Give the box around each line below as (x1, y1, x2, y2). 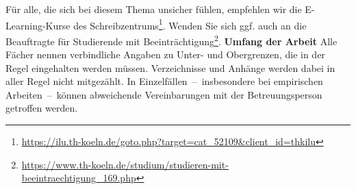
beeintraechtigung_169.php (21, 171, 136, 185)
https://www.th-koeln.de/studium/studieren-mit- (21, 157, 229, 171)
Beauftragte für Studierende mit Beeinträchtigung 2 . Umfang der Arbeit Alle (5, 32, 338, 48)
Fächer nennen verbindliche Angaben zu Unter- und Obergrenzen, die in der (5, 47, 325, 62)
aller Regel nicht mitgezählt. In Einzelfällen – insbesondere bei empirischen (5, 74, 323, 88)
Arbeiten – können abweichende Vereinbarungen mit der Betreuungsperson (5, 87, 322, 101)
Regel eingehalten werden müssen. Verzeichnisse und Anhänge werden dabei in (5, 60, 335, 75)
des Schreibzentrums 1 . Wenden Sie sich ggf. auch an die (73, 16, 307, 32)
